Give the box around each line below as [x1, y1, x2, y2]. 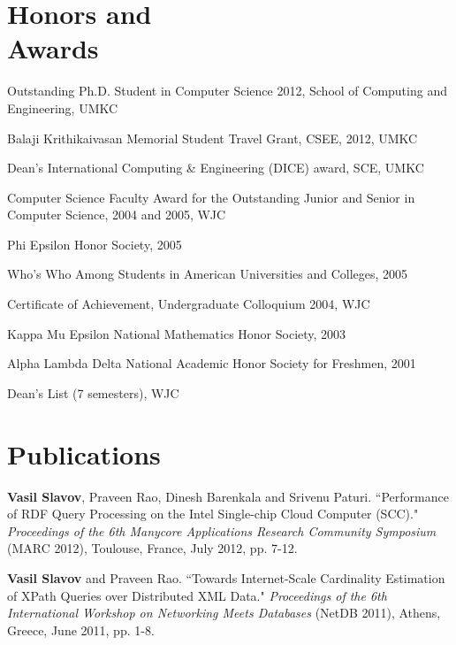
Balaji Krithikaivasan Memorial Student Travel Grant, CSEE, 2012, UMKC [7, 128, 418, 147]
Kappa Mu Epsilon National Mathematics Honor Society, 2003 [7, 324, 346, 342]
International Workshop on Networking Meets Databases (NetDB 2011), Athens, [7, 603, 441, 622]
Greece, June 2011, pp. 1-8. [7, 620, 155, 639]
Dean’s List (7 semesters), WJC [7, 383, 179, 402]
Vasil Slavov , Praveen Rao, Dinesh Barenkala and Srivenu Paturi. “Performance [7, 487, 449, 505]
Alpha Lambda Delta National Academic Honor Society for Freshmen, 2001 [7, 354, 416, 372]
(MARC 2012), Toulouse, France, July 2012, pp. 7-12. [7, 539, 298, 557]
